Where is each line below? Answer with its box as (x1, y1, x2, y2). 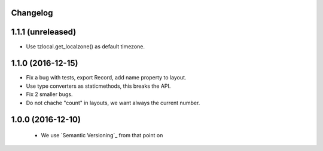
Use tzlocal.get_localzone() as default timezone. (26, 42, 145, 50)
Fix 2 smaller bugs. (26, 91, 73, 98)
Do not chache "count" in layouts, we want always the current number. (26, 99, 200, 106)
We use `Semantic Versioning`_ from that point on (41, 132, 163, 139)
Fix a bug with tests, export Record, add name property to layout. (26, 74, 187, 81)
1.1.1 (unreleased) (11, 27, 77, 37)
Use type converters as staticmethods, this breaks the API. (26, 82, 171, 90)
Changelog (11, 8, 53, 18)
